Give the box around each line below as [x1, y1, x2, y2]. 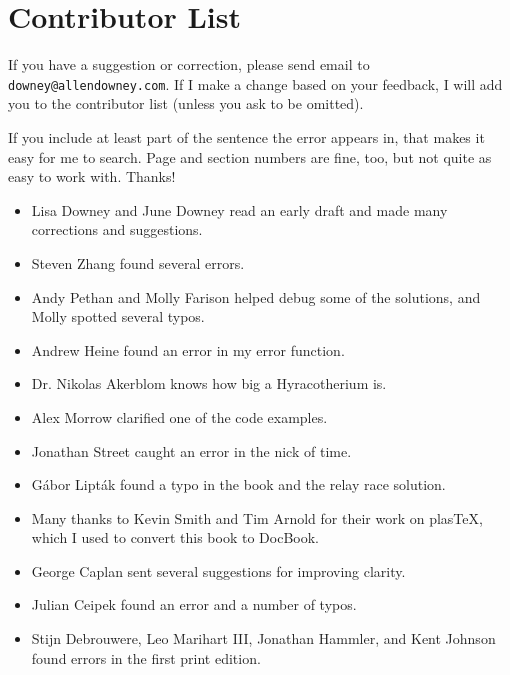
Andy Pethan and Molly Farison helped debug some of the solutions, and [31, 286, 481, 307]
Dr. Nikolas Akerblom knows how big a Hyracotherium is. [31, 373, 387, 394]
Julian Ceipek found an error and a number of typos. [31, 594, 357, 615]
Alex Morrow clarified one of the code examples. [31, 406, 328, 427]
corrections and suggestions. [31, 219, 203, 240]
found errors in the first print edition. [31, 647, 261, 668]
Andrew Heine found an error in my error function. [31, 339, 345, 360]
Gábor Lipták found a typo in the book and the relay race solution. [31, 474, 446, 495]
